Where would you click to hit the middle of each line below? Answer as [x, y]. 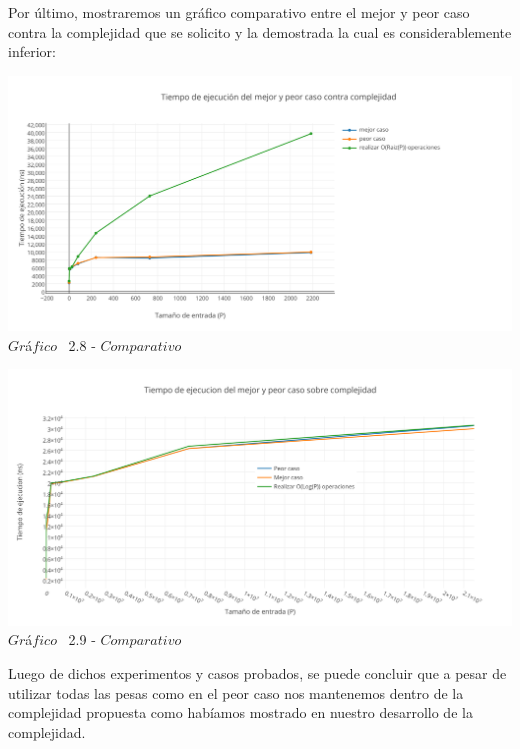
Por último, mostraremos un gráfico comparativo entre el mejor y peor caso [239, 12]
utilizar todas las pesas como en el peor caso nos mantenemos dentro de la [236, 692]
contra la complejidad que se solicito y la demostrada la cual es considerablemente [260, 31]
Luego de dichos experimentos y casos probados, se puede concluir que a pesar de [257, 673]
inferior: [32, 51]
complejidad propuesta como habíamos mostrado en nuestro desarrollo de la [240, 712]
